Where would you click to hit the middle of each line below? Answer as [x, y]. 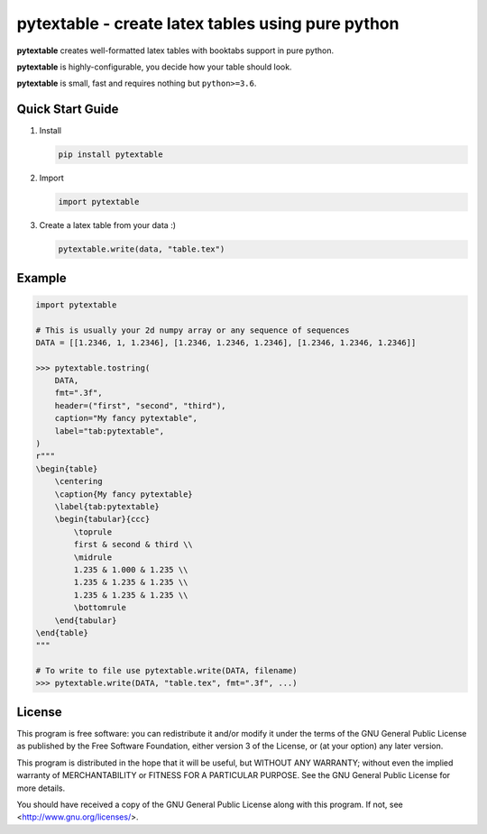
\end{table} [62, 632]
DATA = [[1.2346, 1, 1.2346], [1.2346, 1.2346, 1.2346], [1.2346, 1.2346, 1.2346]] [226, 342]
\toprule [93, 532]
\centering [78, 481]
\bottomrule [100, 608]
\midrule [93, 557]
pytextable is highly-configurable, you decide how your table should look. [154, 67]
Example [41, 278]
